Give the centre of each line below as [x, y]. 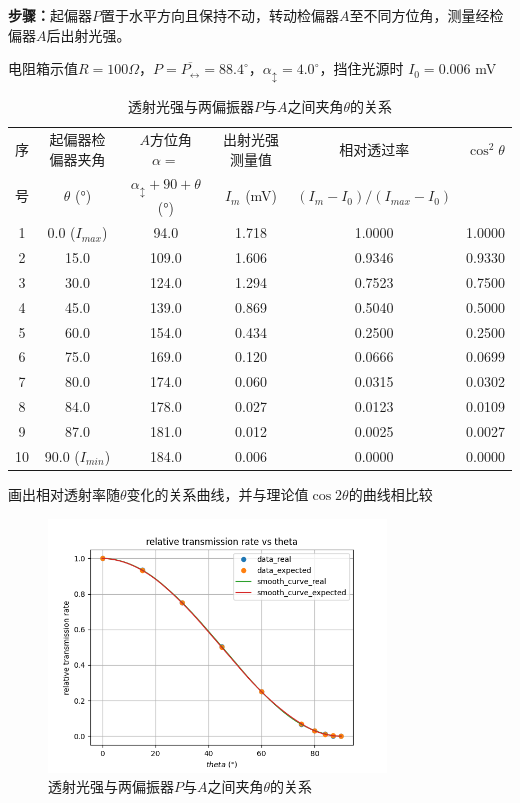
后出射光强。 [88, 34]
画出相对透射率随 [64, 493]
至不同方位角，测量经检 [426, 15]
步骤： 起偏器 [50, 15]
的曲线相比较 [390, 493]
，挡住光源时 [361, 68]
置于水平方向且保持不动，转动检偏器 [220, 15]
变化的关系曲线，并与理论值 [217, 493]
